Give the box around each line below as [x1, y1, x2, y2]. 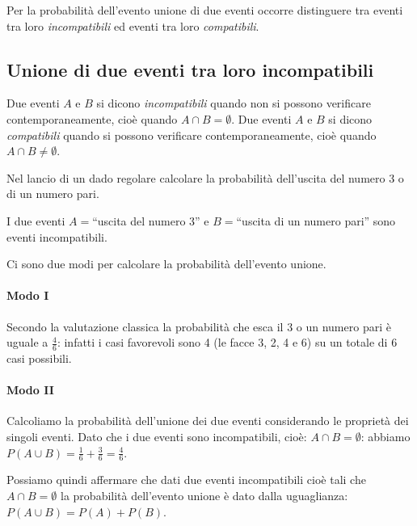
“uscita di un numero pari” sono [236, 212, 396, 229]
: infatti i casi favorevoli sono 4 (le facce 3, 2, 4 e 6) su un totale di [57, 334, 388, 351]
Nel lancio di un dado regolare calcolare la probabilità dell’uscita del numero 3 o [6, 169, 404, 186]
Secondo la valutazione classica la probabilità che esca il [6, 318, 284, 335]
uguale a [6, 334, 48, 351]
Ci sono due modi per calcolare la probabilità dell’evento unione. [6, 255, 326, 272]
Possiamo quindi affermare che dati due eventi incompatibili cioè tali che [6, 471, 366, 488]
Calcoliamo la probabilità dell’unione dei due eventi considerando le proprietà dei [6, 412, 409, 429]
